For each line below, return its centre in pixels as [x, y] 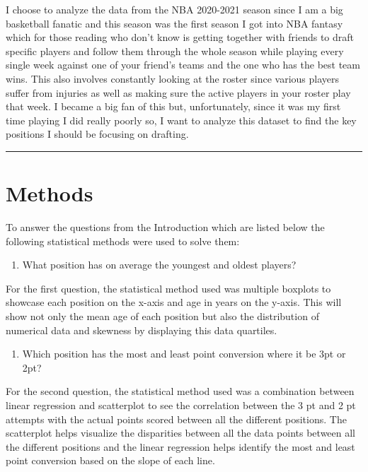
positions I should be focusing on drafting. [97, 134]
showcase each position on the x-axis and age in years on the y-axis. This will [174, 302]
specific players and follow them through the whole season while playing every [175, 51]
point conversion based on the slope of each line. [110, 460]
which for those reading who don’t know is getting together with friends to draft [180, 37]
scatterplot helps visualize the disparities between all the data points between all [181, 433]
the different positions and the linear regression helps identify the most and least [180, 446]
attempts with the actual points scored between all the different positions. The [176, 419]
